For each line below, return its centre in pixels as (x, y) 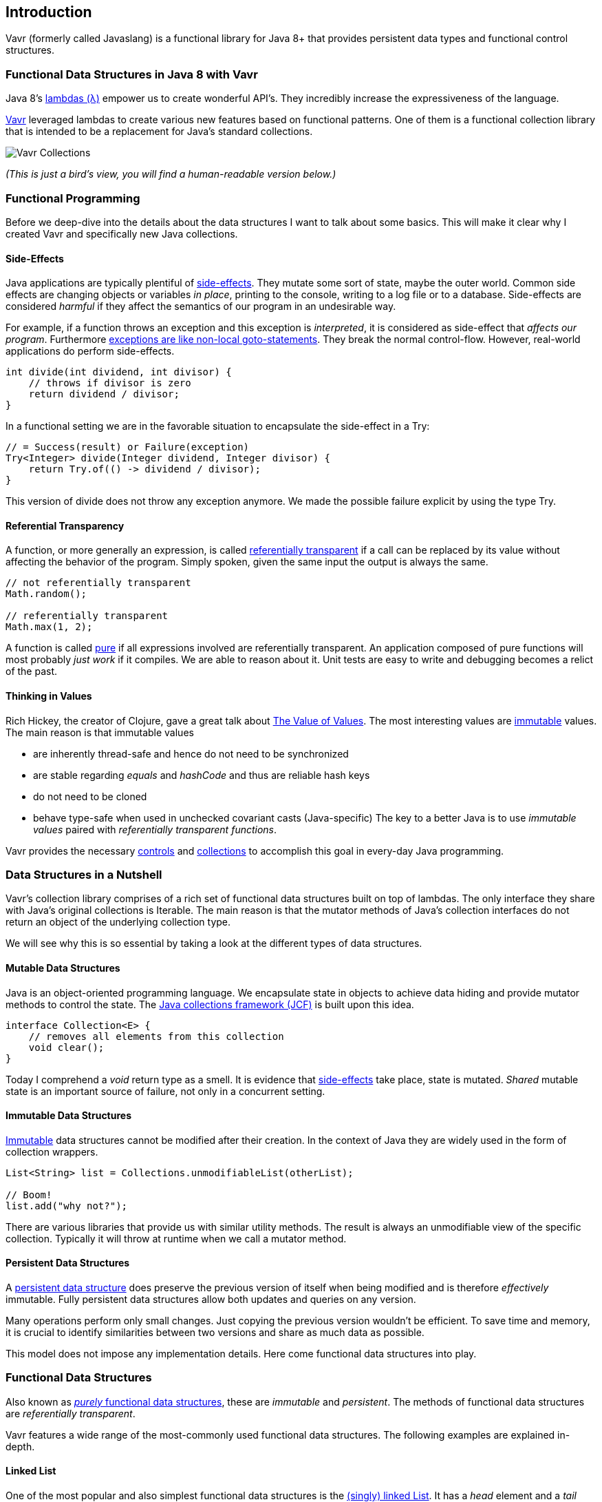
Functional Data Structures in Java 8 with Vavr (132, 74)
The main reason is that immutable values (100, 732)
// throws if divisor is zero (110, 383)
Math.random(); (46, 594)
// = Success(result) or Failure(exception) (128, 447)
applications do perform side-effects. (90, 351)
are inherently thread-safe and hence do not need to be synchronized (191, 753)
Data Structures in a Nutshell (84, 874)
